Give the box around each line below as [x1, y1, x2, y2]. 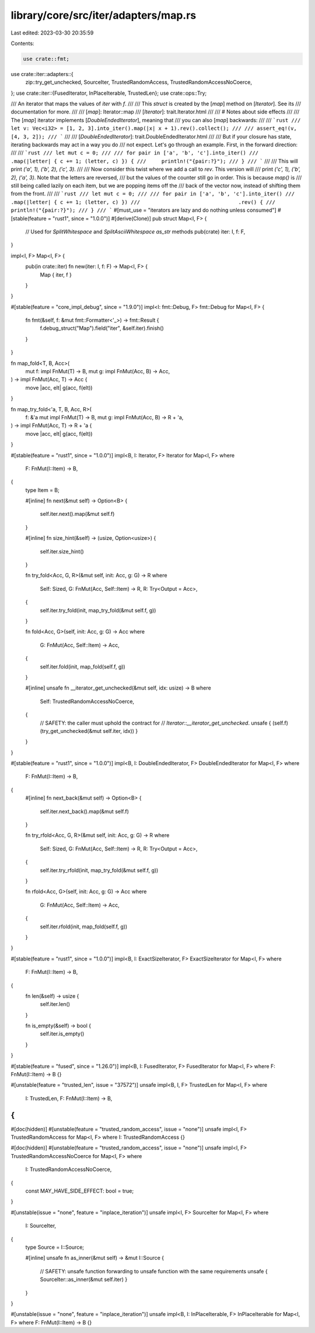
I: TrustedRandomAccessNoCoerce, [25, 1166, 112, 1173]
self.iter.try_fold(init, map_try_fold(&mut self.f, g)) [40, 607, 156, 614]
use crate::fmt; [23, 56, 70, 62]
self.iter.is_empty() [40, 1030, 85, 1038]
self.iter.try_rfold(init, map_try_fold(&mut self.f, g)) [40, 866, 159, 874]
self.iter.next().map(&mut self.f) [40, 511, 115, 518]
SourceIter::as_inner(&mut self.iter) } [40, 1276, 128, 1283]
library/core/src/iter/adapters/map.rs [10, 9, 197, 22]
